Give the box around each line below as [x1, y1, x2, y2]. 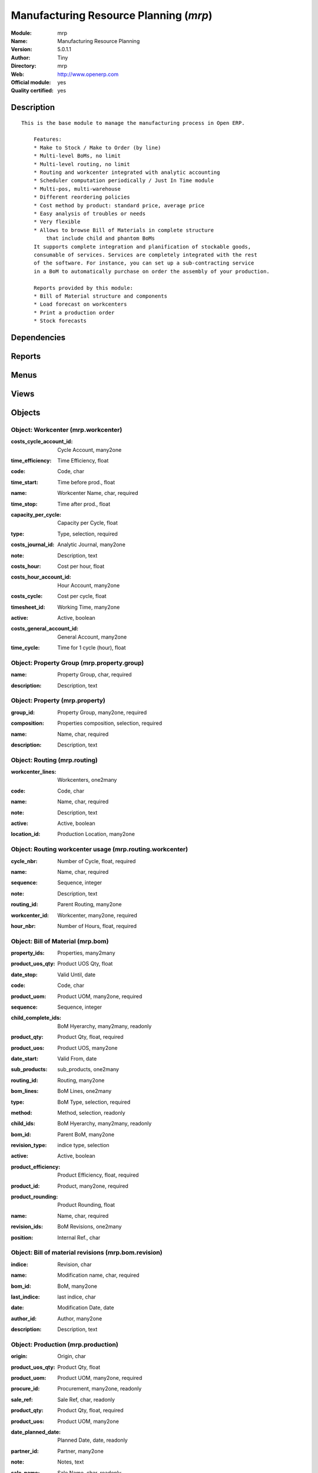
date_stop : [11, 971, 38, 978]
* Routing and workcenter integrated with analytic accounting [33, 169, 220, 176]
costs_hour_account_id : [11, 573, 71, 580]
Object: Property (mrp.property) [11, 696, 106, 705]
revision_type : [11, 1142, 47, 1149]
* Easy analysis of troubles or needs [33, 210, 146, 217]
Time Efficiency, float [57, 457, 109, 464]
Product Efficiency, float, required [57, 1171, 139, 1178]
